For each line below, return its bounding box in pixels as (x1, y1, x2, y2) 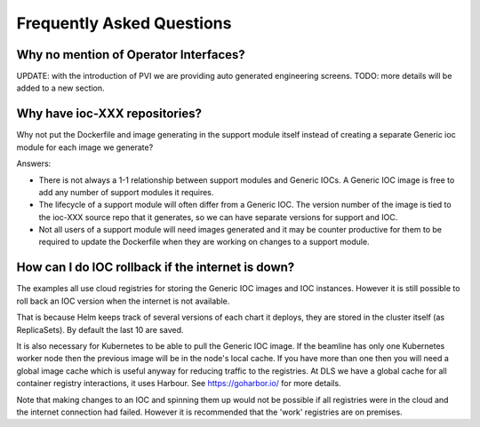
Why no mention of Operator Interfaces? (16, 47, 246, 62)
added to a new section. (16, 83, 106, 93)
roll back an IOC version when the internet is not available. (16, 296, 230, 306)
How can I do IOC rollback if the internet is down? (16, 260, 295, 275)
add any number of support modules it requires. (38, 186, 214, 197)
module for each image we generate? (16, 142, 154, 153)
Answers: (16, 158, 52, 169)
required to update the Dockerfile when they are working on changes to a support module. (38, 236, 370, 248)
